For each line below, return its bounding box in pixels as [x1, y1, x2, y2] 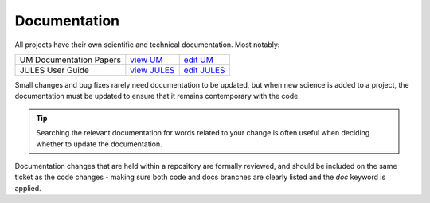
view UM [130, 54, 163, 65]
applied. [14, 183, 41, 193]
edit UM [183, 54, 214, 65]
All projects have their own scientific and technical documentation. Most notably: [14, 40, 280, 49]
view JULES [130, 64, 175, 76]
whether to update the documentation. [36, 139, 162, 149]
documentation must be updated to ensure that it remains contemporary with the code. [14, 92, 300, 101]
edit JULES [183, 64, 225, 76]
